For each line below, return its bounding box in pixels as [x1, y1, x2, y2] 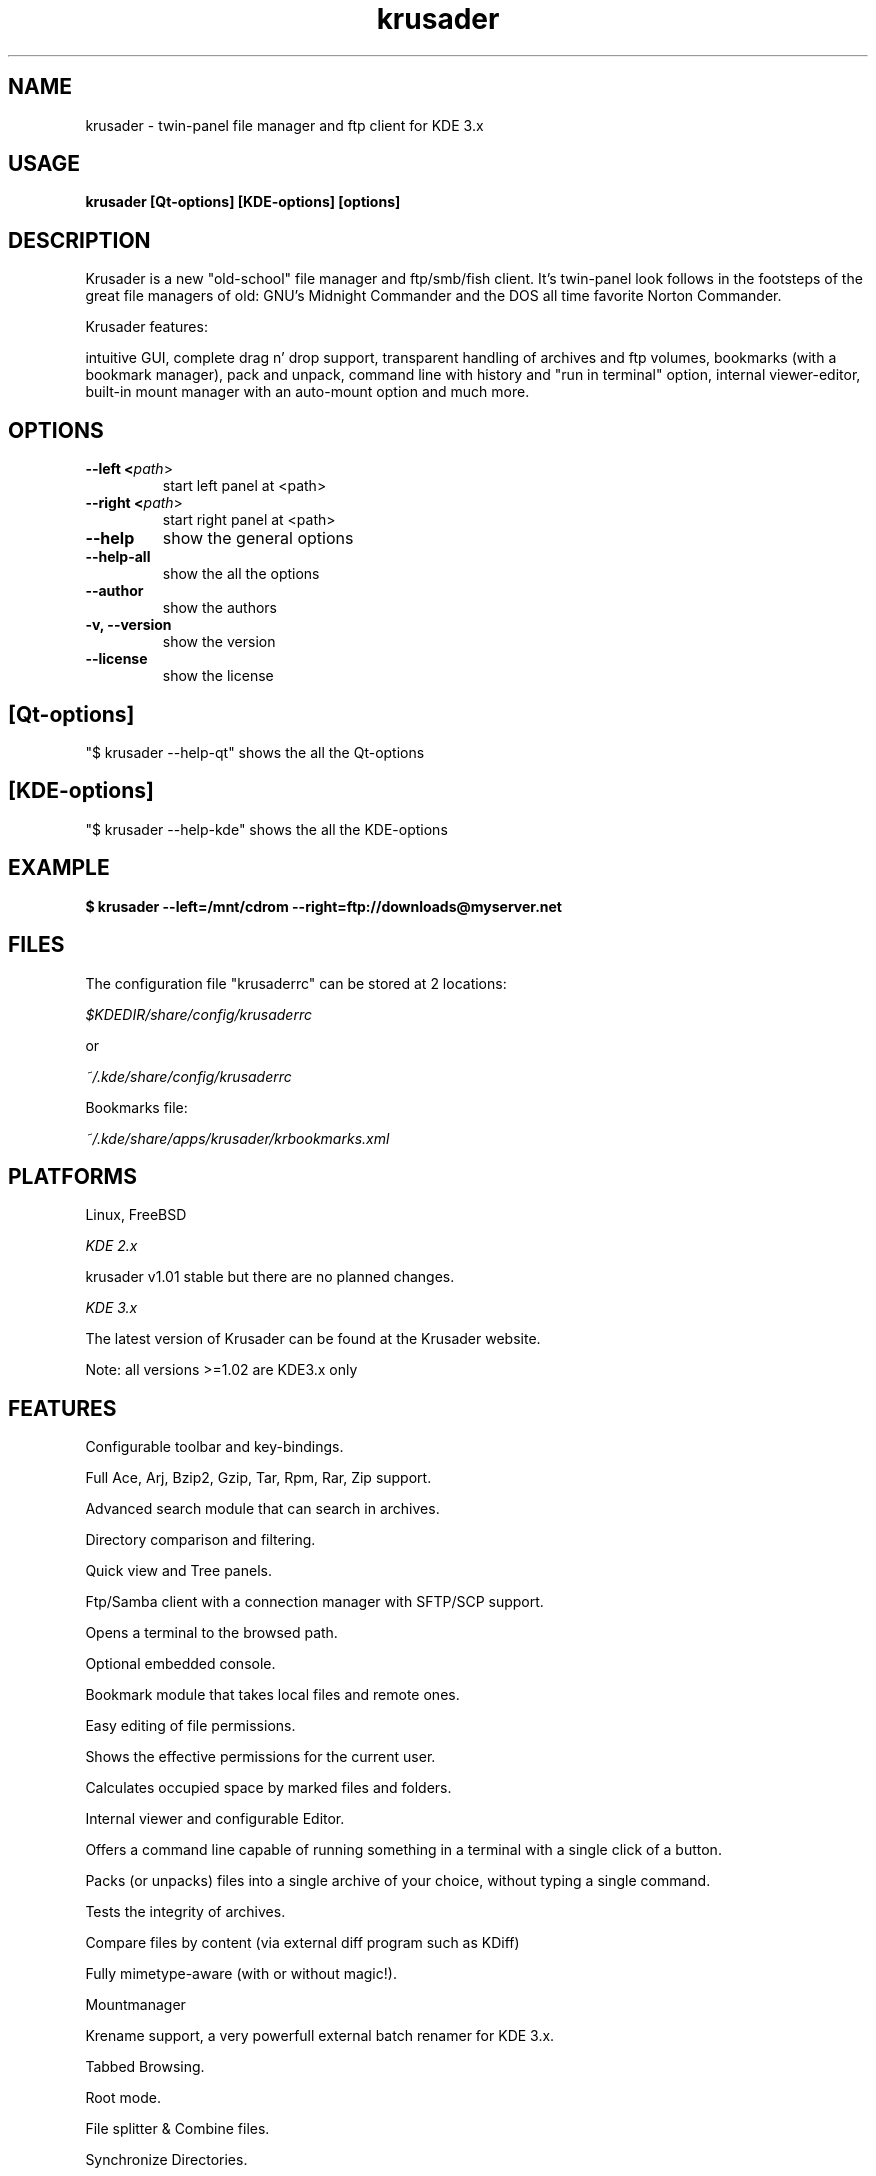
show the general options [162, 528, 354, 549]
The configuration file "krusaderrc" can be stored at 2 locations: [85, 974, 507, 992]
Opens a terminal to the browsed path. [85, 1624, 338, 1642]
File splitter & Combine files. [85, 2120, 270, 2138]
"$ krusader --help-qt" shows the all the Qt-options [85, 743, 425, 761]
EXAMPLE [8, 855, 110, 881]
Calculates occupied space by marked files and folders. [85, 1779, 452, 1797]
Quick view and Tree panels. [85, 1562, 272, 1580]
